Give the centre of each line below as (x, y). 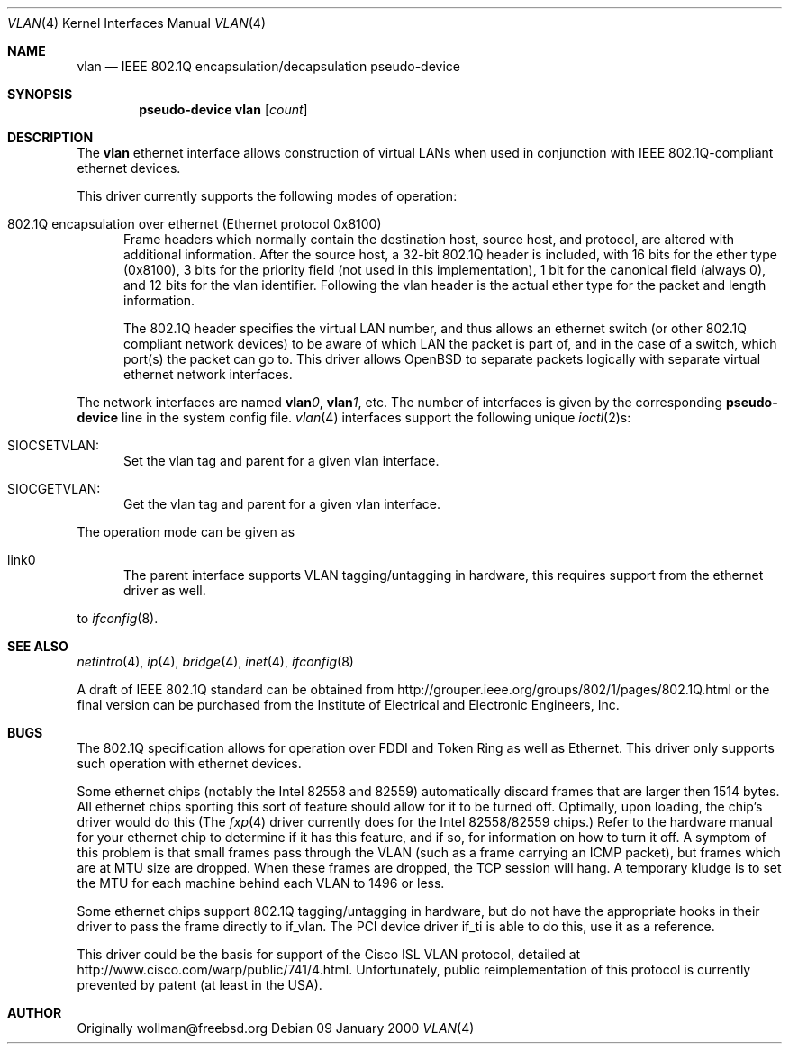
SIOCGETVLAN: (54, 489)
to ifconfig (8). (118, 618)
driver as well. (165, 590)
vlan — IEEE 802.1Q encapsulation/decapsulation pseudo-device (268, 66)
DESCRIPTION (50, 137)
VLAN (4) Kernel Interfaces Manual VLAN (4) (137, 23)
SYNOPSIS (40, 94)
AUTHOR (35, 1013)
